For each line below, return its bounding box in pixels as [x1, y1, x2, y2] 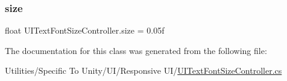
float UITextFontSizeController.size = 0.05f [5, 24, 165, 37]
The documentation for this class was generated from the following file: [5, 44, 267, 56]
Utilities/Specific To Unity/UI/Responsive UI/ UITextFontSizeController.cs [5, 64, 282, 77]
